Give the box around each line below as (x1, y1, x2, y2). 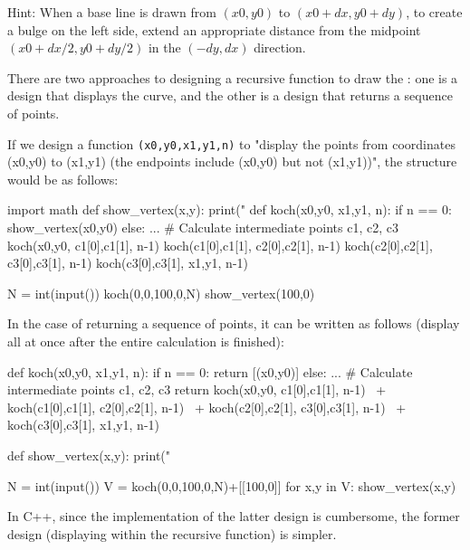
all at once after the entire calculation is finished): (7, 331, 284, 350)
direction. (254, 38, 306, 57)
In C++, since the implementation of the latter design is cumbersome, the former (7, 507, 460, 526)
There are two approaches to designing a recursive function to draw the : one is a (7, 68, 458, 87)
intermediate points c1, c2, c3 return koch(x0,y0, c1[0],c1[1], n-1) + (7, 380, 387, 399)
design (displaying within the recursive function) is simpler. (7, 524, 337, 543)
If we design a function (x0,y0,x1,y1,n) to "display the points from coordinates (7, 134, 456, 153)
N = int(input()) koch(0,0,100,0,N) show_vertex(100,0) (7, 283, 315, 302)
